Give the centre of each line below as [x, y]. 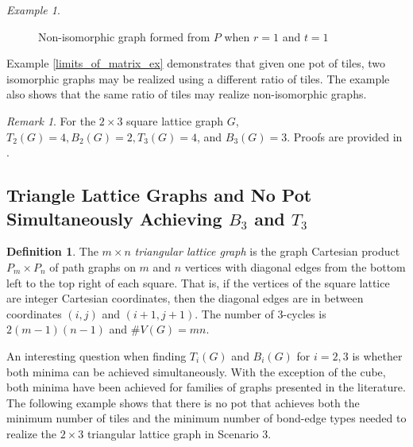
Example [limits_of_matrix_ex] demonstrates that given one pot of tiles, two [196, 63]
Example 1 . [33, 10]
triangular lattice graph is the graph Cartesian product [267, 251]
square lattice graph [175, 120]
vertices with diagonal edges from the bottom [295, 266]
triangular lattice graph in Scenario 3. [179, 433]
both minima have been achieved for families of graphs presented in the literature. [206, 387]
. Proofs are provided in [345, 136]
